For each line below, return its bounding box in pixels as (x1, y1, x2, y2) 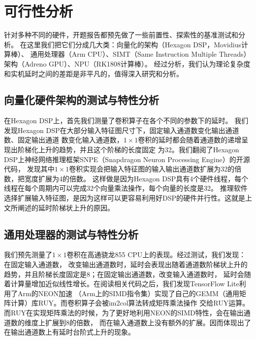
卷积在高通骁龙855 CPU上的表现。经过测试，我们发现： (66, 249, 246, 260)
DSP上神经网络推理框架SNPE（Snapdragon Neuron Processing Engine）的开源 (4, 154, 250, 164)
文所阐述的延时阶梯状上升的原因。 (4, 202, 114, 212)
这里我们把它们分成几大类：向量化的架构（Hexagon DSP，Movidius (27, 39, 241, 49)
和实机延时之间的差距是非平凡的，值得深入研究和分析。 (4, 68, 183, 78)
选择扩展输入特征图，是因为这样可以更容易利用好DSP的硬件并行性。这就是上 (4, 193, 253, 203)
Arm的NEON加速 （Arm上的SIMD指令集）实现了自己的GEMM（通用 (17, 288, 239, 298)
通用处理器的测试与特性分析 (4, 226, 138, 241)
